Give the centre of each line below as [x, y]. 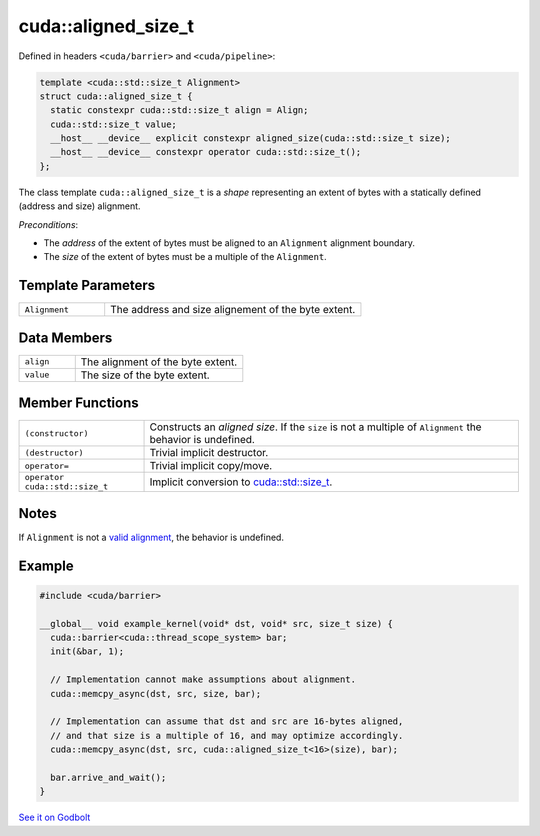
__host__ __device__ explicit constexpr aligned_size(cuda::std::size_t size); [251, 138]
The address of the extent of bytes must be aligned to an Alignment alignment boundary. [229, 243]
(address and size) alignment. [79, 206]
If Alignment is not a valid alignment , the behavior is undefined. [151, 537]
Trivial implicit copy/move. [211, 466]
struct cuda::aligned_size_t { [116, 96]
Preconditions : [48, 224]
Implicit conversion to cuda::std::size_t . [241, 482]
